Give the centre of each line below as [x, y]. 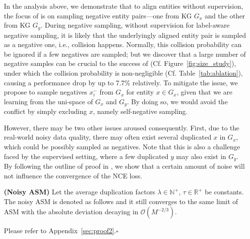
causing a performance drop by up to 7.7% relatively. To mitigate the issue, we [121, 82]
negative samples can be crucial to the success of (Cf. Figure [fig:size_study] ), [120, 63]
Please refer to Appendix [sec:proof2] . [60, 231]
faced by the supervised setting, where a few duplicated [86, 156]
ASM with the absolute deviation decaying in [71, 212]
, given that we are [204, 92]
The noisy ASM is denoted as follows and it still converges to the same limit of [121, 201]
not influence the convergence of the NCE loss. [73, 175]
